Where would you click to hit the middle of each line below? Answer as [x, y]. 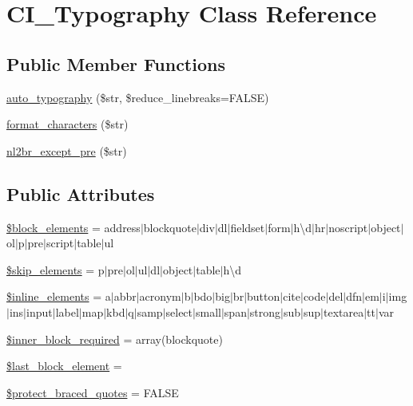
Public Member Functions [116, 63]
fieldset [248, 227]
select [179, 311]
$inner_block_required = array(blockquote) [115, 339]
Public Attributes [81, 193]
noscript [348, 227]
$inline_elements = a [59, 296]
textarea [344, 311]
